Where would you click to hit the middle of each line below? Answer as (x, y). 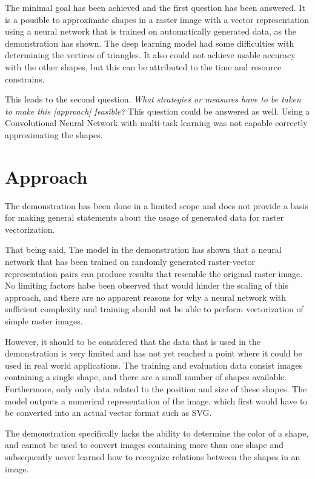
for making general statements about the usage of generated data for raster (144, 217)
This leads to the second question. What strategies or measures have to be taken (153, 99)
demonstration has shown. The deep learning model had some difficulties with (150, 43)
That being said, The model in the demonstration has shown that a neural (143, 250)
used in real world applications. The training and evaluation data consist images (154, 365)
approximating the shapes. (54, 134)
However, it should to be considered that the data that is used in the (133, 341)
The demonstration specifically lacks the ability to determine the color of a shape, (157, 433)
